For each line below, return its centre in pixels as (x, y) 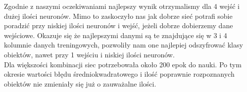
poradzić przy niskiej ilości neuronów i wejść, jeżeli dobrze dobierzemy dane (119, 25)
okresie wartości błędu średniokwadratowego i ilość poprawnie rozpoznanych (119, 74)
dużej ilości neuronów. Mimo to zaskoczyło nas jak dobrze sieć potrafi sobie (118, 16)
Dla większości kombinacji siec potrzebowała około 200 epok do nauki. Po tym (123, 64)
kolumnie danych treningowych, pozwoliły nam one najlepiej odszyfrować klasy (123, 45)
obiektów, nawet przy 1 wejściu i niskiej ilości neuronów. (89, 54)
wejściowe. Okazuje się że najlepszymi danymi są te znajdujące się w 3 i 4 (116, 35)
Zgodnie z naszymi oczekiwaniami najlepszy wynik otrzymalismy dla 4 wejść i (122, 6)
